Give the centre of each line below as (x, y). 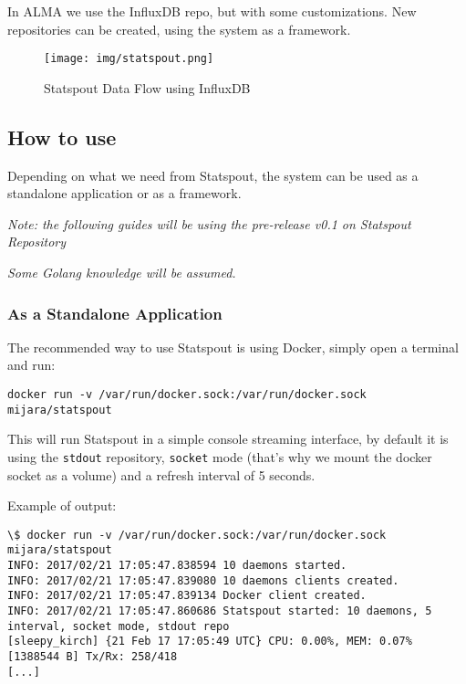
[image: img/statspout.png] (129, 59)
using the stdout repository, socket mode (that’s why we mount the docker (220, 456)
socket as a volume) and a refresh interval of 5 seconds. (161, 474)
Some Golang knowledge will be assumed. (122, 273)
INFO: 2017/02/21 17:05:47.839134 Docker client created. (187, 596)
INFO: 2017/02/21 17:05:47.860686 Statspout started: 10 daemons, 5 (220, 611)
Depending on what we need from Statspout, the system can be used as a (213, 175)
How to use (62, 137)
